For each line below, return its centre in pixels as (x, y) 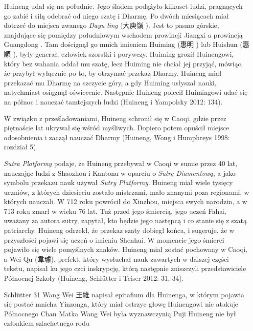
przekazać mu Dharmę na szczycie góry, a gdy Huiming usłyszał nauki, (110, 82)
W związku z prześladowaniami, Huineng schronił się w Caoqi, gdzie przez (115, 118)
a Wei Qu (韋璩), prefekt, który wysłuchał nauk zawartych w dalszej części (116, 259)
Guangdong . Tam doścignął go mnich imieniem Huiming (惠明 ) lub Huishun (121, 44)
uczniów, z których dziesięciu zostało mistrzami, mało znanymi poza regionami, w (126, 192)
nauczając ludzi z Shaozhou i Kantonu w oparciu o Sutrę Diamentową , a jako (120, 173)
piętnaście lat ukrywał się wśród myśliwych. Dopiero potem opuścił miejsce (117, 128)
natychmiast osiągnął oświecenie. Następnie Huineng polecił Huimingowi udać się (126, 92)
